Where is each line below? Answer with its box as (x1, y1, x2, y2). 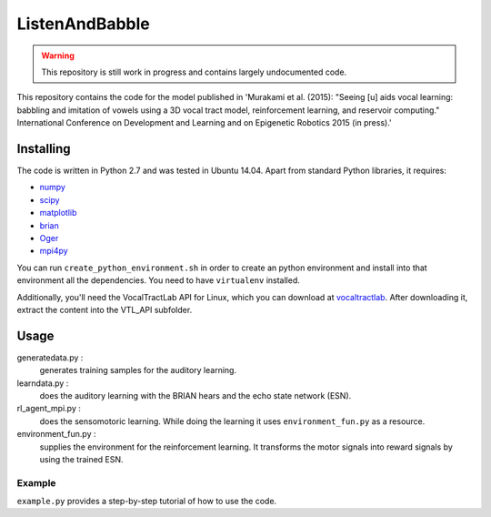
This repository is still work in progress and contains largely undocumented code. (41, 66, 347, 77)
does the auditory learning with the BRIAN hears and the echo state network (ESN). (39, 390, 352, 400)
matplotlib (39, 208, 77, 218)
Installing (16, 141, 72, 157)
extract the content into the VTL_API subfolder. (16, 304, 193, 315)
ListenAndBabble (16, 14, 150, 34)
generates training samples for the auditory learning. (39, 365, 236, 376)
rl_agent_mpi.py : (16, 403, 81, 414)
